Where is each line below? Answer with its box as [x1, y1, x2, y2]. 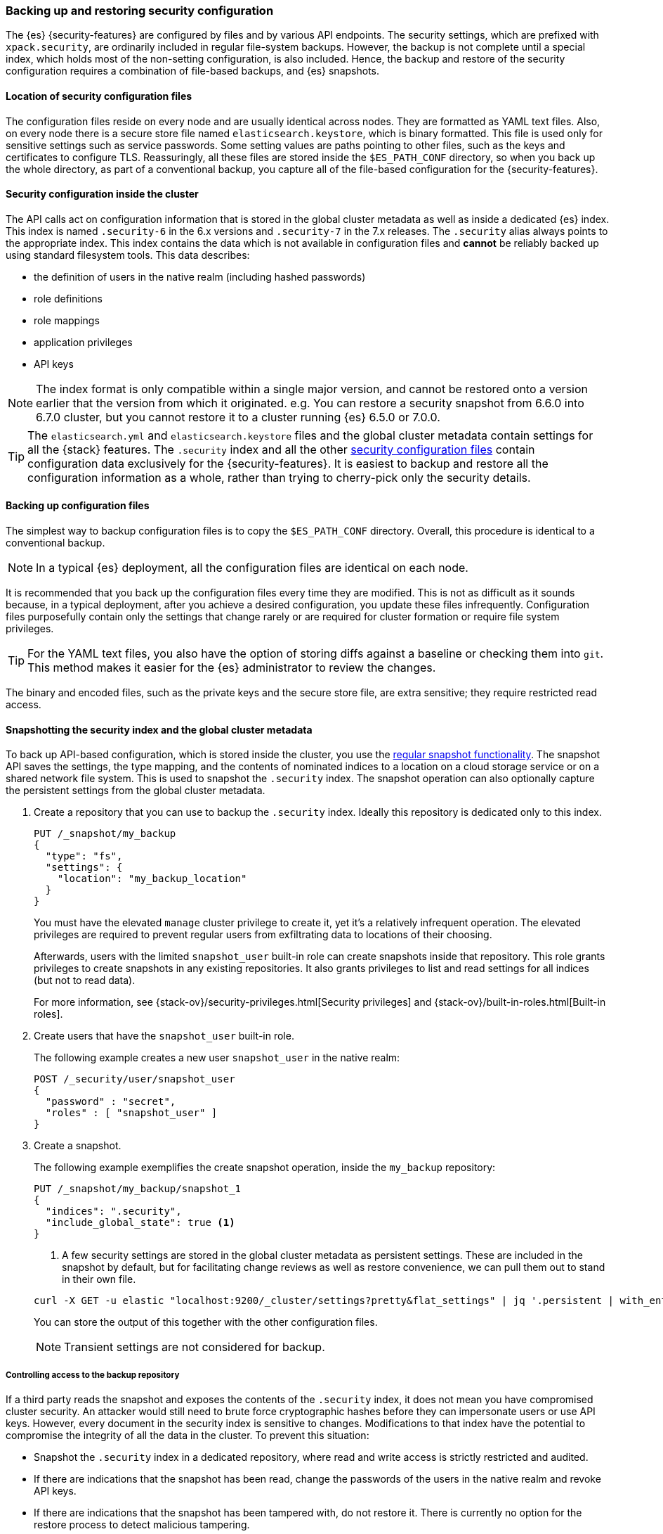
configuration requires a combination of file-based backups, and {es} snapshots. [6, 65, 380, 77]
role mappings [34, 314, 100, 326]
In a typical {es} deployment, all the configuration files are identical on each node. [36, 561, 468, 575]
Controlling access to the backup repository [6, 1369, 180, 1380]
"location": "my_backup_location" [57, 873, 247, 885]
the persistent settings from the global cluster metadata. [6, 784, 265, 797]
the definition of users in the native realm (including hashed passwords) [34, 270, 366, 283]
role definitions [34, 292, 103, 305]
